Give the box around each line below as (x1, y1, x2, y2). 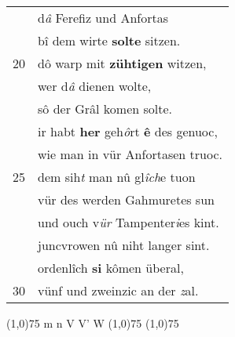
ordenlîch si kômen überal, (38, 259, 184, 277)
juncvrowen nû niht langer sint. (38, 236, 210, 254)
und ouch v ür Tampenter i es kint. (38, 213, 219, 231)
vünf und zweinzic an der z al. (38, 281, 199, 299)
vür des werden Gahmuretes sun (38, 190, 215, 208)
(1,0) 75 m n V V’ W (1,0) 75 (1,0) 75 (6, 315, 179, 331)
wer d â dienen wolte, (38, 77, 152, 95)
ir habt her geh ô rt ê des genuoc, (38, 122, 218, 140)
